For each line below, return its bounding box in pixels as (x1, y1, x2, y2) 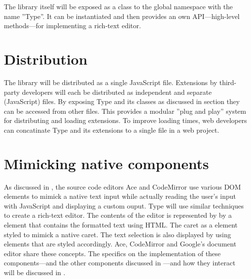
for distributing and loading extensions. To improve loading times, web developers (4, 115, 247, 125)
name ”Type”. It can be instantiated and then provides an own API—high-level (4, 11, 240, 21)
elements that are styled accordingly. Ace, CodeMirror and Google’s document (4, 239, 236, 249)
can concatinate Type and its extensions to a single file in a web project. (4, 124, 220, 135)
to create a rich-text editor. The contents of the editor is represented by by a (4, 210, 232, 220)
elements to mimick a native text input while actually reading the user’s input (4, 191, 236, 201)
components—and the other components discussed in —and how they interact (4, 258, 235, 268)
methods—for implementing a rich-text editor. (4, 20, 141, 31)
